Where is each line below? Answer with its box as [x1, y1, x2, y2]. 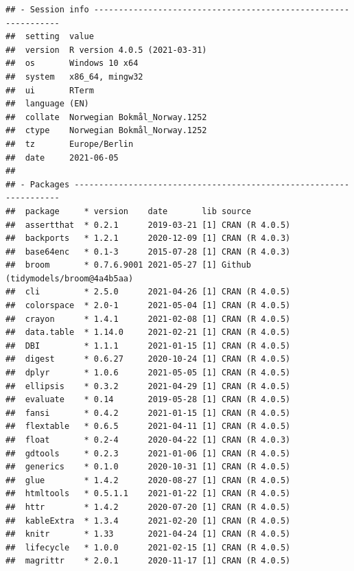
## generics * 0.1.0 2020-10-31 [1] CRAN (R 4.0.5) [5, 462, 291, 472]
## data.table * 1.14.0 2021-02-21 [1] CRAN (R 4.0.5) [5, 327, 291, 338]
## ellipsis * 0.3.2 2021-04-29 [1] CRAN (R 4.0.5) [5, 381, 291, 391]
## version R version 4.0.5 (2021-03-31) [5, 45, 207, 55]
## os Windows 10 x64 [5, 58, 139, 69]
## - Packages [5, 179, 70, 189]
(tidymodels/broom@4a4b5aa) [5, 273, 134, 283]
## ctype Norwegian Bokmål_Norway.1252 [5, 126, 207, 136]
